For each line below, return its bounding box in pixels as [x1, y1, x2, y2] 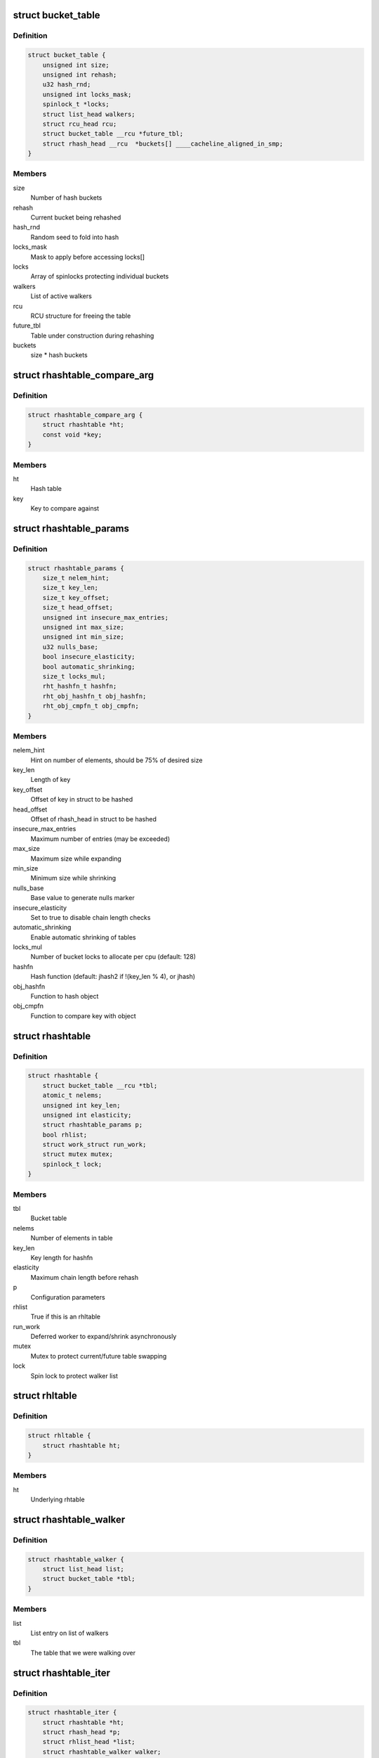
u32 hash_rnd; [42, 81, 91, 89]
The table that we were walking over [30, 1648, 136, 1657]
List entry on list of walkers [30, 1629, 109, 1637]
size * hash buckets [30, 351, 88, 359]
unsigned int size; [42, 60, 110, 69]
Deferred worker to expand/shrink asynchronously [30, 1333, 177, 1341]
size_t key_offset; [42, 594, 110, 601]
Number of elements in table [30, 1234, 113, 1243]
